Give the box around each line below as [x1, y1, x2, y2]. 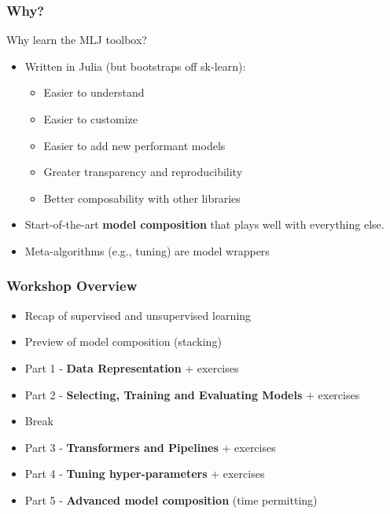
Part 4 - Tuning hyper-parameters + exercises [24, 465, 265, 482]
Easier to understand [43, 84, 145, 101]
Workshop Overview [6, 276, 138, 296]
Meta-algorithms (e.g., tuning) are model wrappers [24, 242, 270, 259]
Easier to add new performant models [43, 137, 226, 153]
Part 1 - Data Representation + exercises [24, 359, 239, 376]
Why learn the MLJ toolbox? [6, 31, 147, 48]
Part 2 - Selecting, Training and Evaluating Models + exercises [24, 386, 360, 402]
